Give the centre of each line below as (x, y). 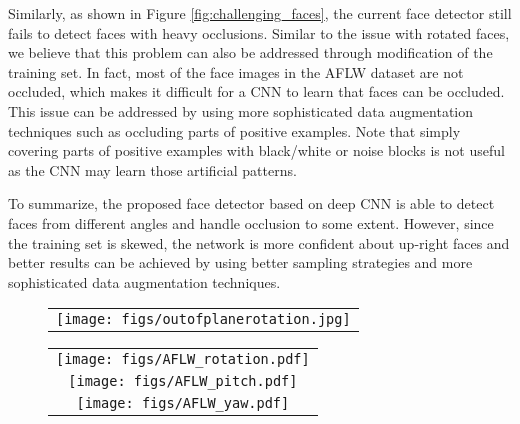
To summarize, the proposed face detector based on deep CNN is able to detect (251, 203)
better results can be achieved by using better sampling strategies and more (240, 262)
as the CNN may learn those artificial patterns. (152, 169)
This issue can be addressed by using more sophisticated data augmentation (241, 110)
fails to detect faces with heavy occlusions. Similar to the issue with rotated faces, (259, 32)
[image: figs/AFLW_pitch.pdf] (183, 381)
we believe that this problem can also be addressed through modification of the (250, 52)
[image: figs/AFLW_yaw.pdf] (183, 403)
